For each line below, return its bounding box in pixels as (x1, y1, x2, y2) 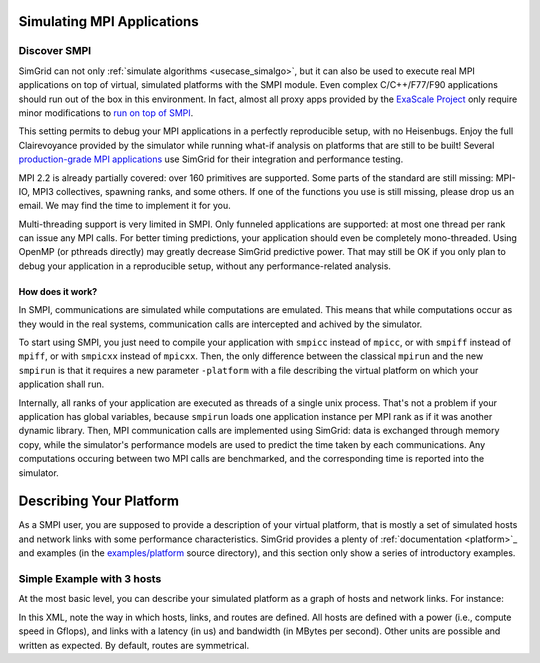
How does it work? (18, 285, 98, 297)
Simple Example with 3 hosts (18, 571, 162, 585)
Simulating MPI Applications (18, 13, 199, 30)
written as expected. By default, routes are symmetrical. (18, 639, 250, 651)
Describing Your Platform (18, 493, 180, 510)
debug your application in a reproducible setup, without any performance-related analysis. (18, 260, 392, 272)
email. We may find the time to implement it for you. (18, 200, 231, 212)
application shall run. (18, 378, 105, 390)
